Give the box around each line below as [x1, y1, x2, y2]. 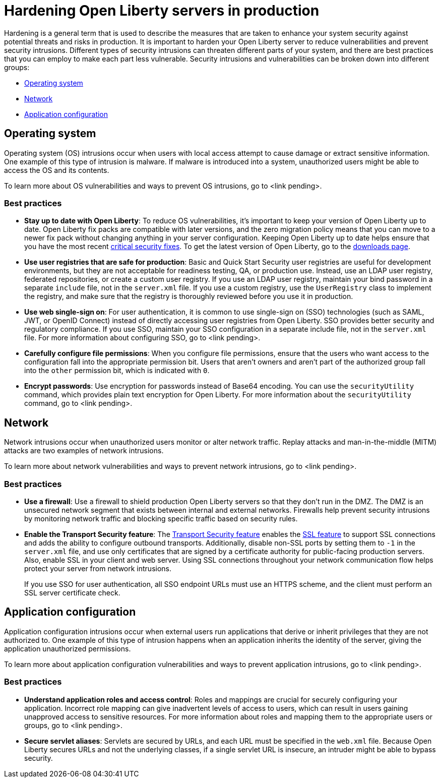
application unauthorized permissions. [4, 644, 131, 653]
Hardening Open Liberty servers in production [4, 2, 320, 19]
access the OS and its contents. [4, 165, 109, 174]
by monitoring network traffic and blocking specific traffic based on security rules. [24, 514, 298, 523]
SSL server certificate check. [24, 588, 120, 597]
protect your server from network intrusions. [24, 564, 172, 573]
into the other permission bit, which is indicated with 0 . [24, 366, 210, 375]
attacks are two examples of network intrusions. [4, 446, 164, 455]
